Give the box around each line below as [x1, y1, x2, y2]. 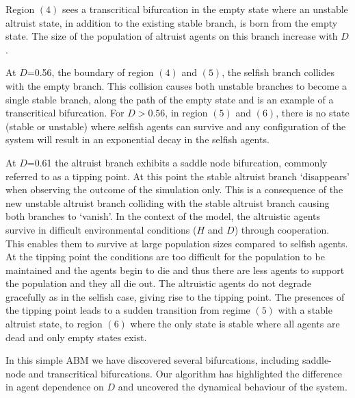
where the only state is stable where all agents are [130, 316, 340, 331]
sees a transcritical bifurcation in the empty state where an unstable [62, 2, 348, 16]
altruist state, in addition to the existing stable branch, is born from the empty [5, 15, 338, 29]
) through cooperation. [234, 222, 330, 236]
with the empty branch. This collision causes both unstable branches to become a [5, 78, 347, 92]
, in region [165, 105, 208, 120]
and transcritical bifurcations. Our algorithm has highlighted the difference [28, 366, 343, 380]
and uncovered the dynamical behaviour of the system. [118, 380, 347, 394]
